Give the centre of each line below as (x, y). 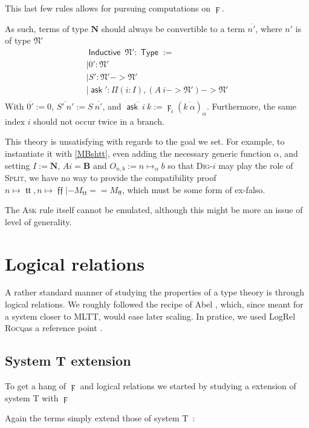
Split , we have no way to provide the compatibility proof (111, 177)
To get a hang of (36, 386)
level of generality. (38, 221)
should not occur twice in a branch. (99, 121)
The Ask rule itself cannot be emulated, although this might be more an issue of (154, 210)
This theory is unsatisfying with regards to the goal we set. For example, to (145, 141)
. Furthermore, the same (252, 106)
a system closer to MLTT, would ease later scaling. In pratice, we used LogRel (150, 316)
